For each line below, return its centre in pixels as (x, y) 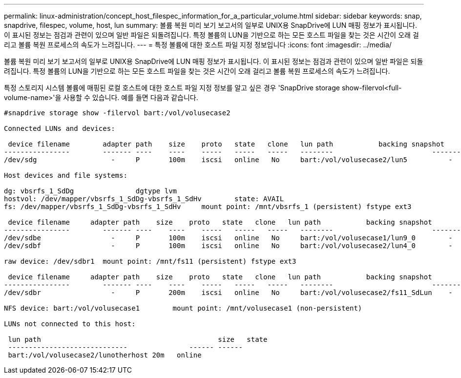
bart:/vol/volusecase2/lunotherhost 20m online (105, 355)
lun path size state (138, 339)
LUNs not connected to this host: (70, 324)
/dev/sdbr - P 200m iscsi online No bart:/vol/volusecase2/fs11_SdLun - (228, 293)
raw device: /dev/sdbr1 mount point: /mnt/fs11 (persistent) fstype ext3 (150, 261)
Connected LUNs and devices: (60, 128)
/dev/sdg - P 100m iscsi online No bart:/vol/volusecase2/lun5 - (228, 160)
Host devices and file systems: (66, 175)
